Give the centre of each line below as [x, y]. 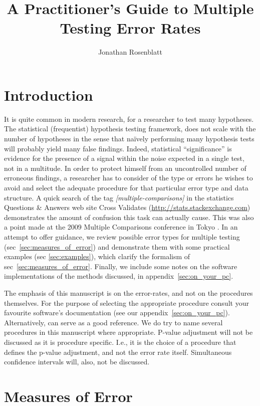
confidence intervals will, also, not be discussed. [77, 362]
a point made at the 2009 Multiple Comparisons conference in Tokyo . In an [121, 227]
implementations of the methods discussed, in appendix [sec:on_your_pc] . [119, 276]
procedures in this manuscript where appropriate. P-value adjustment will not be [128, 332]
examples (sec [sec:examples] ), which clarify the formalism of [97, 256]
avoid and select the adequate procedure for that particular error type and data [126, 187]
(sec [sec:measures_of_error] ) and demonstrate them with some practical [117, 246]
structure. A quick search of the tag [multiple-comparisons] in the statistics [119, 197]
